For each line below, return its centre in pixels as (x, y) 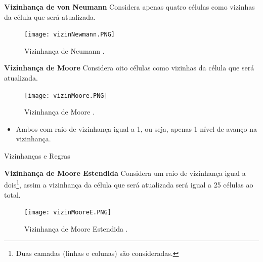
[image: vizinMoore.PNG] (66, 96)
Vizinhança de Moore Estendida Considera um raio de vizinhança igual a (125, 173)
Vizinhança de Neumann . (64, 50)
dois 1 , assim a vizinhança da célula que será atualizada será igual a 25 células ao (129, 184)
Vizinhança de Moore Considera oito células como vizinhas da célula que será (129, 68)
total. (12, 194)
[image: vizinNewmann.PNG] (70, 35)
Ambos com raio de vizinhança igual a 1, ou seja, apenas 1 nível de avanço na (137, 128)
